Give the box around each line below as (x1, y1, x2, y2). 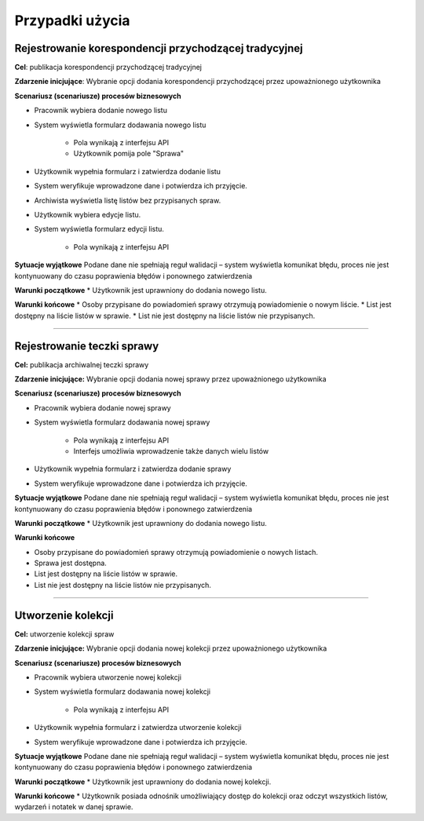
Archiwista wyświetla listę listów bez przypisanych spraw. (34, 195, 221, 205)
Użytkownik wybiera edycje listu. (34, 210, 141, 219)
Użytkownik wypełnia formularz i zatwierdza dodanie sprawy (34, 464, 232, 474)
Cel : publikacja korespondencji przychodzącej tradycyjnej (14, 63, 202, 72)
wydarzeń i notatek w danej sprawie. (14, 802, 133, 812)
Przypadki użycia (14, 12, 130, 29)
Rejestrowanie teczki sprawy (14, 339, 159, 352)
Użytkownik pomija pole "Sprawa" (73, 149, 185, 159)
